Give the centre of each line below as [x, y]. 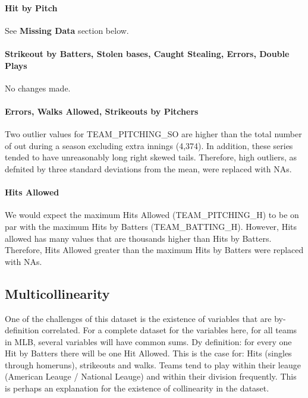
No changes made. [38, 88]
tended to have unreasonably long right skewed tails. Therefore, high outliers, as [151, 157]
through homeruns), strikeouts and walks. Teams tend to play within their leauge [153, 364]
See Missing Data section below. [67, 30]
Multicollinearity [57, 293]
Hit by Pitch [31, 7]
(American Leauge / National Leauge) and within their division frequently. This [151, 376]
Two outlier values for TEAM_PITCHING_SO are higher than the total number [153, 134]
